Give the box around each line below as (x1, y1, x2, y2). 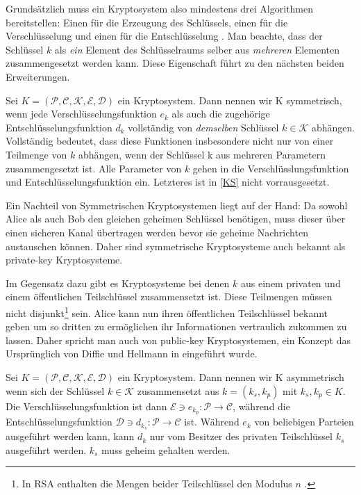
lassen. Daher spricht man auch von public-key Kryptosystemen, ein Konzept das (6, 332, 351, 347)
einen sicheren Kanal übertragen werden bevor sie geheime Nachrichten (6, 225, 308, 239)
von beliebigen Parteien (254, 414, 354, 429)
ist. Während (184, 414, 240, 429)
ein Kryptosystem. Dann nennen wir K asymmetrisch (117, 369, 344, 384)
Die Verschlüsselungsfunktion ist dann (6, 398, 167, 413)
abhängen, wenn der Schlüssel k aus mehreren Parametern (78, 147, 326, 161)
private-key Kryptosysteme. (6, 252, 123, 267)
